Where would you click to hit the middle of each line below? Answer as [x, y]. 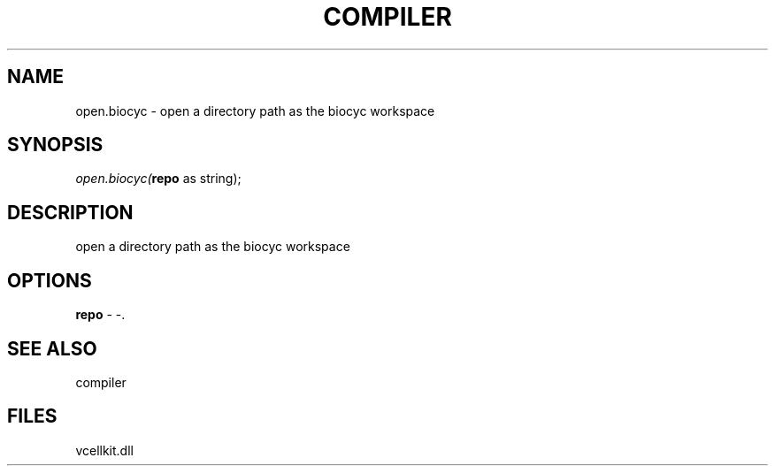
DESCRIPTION [70, 212]
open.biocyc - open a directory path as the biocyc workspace [255, 111]
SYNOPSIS [55, 145]
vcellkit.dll [104, 450]
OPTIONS [50, 280]
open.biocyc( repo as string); [158, 179]
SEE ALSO [52, 348]
